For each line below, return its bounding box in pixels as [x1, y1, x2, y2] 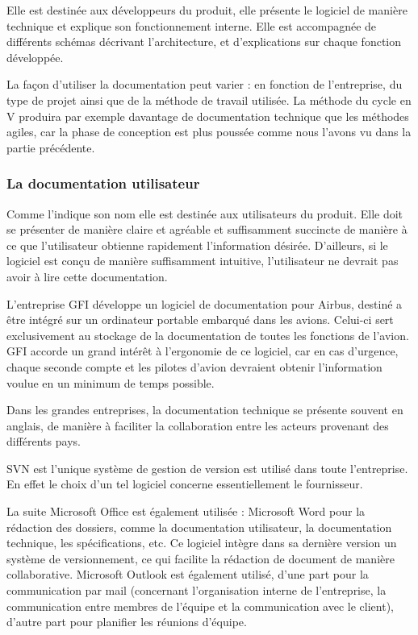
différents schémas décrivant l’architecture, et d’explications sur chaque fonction [6, 33, 402, 50]
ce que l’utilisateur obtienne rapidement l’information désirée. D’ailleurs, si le [6, 236, 388, 253]
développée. [6, 48, 64, 65]
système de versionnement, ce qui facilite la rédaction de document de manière [6, 550, 395, 567]
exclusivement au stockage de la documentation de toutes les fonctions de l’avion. [6, 326, 409, 343]
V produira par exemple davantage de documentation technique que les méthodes [6, 107, 409, 124]
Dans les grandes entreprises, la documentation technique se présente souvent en [6, 401, 403, 418]
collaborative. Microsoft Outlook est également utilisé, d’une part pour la [6, 566, 369, 583]
